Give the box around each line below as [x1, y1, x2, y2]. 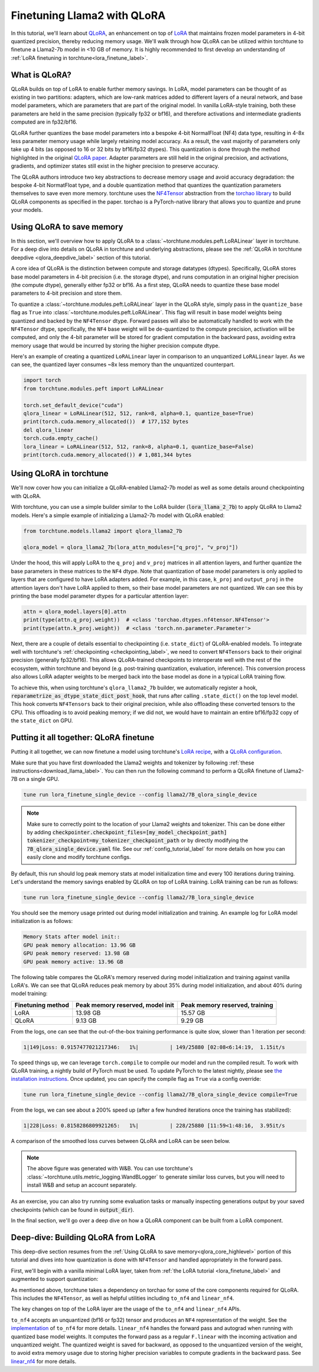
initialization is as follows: [11, 918, 73, 925]
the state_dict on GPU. [11, 717, 73, 724]
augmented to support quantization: [11, 1276, 99, 1283]
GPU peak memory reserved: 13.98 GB [23, 950, 130, 957]
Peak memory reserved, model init [76, 1000, 174, 1009]
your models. [11, 206, 43, 214]
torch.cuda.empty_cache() [23, 435, 99, 442]
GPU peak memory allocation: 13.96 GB [23, 941, 136, 948]
